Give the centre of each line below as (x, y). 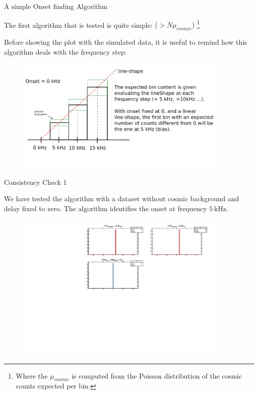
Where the (32, 375)
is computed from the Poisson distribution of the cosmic (157, 375)
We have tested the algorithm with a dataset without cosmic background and (122, 198)
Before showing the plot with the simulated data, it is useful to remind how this (126, 42)
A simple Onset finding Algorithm (56, 6)
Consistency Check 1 (35, 182)
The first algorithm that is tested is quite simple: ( (81, 25)
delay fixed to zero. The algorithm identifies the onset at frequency (105, 208)
